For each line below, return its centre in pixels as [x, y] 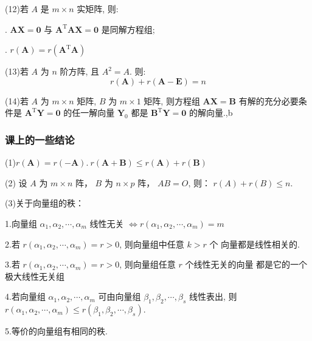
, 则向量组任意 [147, 264]
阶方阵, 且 [80, 71]
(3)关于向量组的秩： [44, 203]
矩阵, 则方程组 [172, 100]
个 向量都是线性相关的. [255, 244]
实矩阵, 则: [98, 8]
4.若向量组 [25, 296]
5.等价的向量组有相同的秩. [56, 331]
